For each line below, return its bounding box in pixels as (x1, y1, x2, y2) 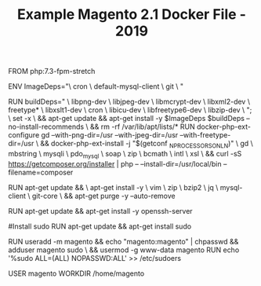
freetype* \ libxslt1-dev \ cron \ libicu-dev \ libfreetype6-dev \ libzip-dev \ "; (8, 105, 252, 115)
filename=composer (8, 167, 74, 177)
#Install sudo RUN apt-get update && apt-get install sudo (8, 222, 192, 231)
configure (8, 130, 40, 140)
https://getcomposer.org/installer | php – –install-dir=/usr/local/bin (8, 159, 222, 168)
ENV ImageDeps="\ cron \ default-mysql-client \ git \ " (8, 82, 184, 91)
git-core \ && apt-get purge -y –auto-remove (31, 191, 176, 200)
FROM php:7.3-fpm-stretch (8, 67, 96, 76)
